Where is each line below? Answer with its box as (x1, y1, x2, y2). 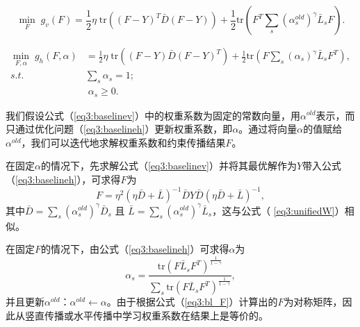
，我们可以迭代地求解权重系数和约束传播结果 (21, 135, 226, 149)
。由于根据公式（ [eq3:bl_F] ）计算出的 (106, 294, 278, 309)
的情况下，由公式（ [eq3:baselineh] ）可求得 (41, 242, 229, 256)
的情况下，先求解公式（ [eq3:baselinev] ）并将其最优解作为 (40, 158, 297, 173)
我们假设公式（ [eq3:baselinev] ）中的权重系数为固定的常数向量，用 (6, 108, 300, 122)
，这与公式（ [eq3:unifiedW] (212, 203, 335, 217)
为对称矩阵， (284, 294, 343, 309)
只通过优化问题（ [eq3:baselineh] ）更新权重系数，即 (6, 121, 233, 136)
